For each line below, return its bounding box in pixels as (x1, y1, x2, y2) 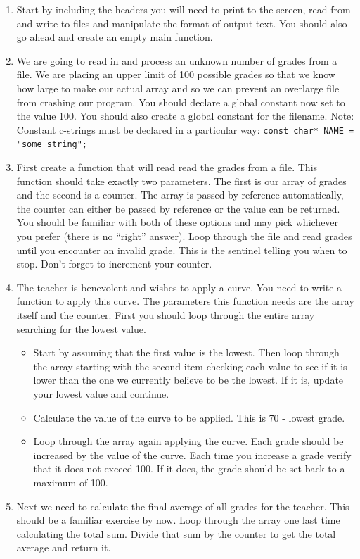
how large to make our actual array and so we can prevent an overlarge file (16, 80, 340, 95)
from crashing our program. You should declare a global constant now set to (16, 94, 345, 109)
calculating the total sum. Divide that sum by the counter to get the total (16, 526, 336, 541)
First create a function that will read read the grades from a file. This (16, 160, 318, 175)
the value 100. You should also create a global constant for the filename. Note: (16, 108, 354, 123)
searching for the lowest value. (16, 321, 146, 336)
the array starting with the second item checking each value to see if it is (33, 358, 347, 373)
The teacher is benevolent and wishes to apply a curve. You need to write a (16, 279, 342, 294)
